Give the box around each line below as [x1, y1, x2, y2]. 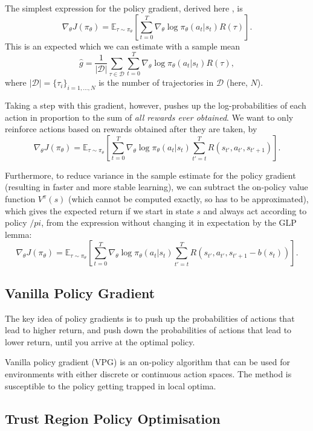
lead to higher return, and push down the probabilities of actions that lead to [5, 324, 292, 336]
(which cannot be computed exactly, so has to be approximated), [68, 193, 309, 205]
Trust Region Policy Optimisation [5, 409, 221, 427]
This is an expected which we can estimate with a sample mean [5, 39, 240, 52]
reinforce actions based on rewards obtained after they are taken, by [5, 123, 257, 135]
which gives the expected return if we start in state [5, 204, 194, 217]
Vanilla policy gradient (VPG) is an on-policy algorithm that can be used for [5, 356, 290, 368]
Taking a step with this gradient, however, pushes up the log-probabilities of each [5, 99, 306, 112]
